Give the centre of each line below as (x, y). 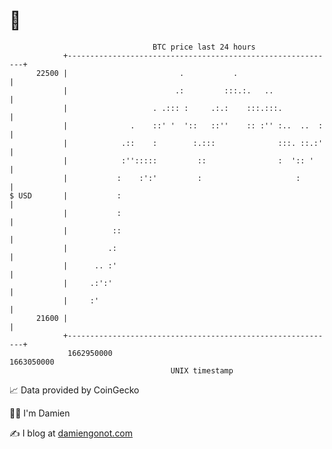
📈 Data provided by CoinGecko (74, 390)
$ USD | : (65, 195)
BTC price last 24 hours (204, 47)
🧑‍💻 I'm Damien (40, 413)
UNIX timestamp (202, 370)
